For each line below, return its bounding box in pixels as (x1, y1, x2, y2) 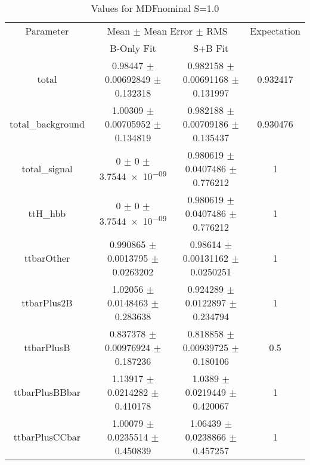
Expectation (250, 24, 300, 38)
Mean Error (144, 24, 193, 38)
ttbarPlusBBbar (13, 385, 80, 399)
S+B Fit (193, 41, 229, 55)
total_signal (21, 162, 73, 175)
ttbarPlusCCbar (13, 430, 81, 444)
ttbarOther (24, 251, 70, 265)
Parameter (25, 24, 69, 38)
